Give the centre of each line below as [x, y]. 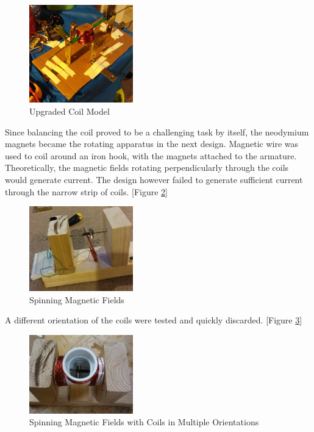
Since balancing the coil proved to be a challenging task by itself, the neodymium [157, 131]
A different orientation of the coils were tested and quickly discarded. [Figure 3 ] [154, 320]
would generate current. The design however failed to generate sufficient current [154, 180]
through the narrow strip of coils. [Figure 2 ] [86, 191]
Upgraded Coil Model [70, 111]
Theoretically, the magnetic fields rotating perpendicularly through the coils [147, 167]
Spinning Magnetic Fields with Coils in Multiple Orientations [144, 422]
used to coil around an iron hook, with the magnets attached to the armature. [151, 155]
